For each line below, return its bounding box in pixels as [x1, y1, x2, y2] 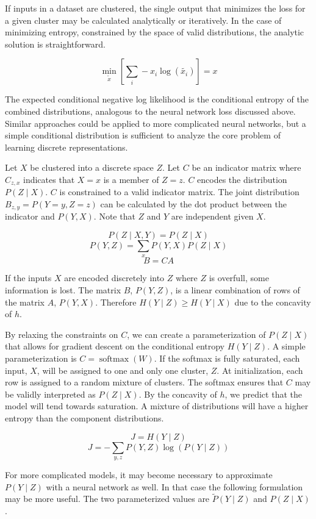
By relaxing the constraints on [5, 328, 118, 340]
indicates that [23, 173, 75, 185]
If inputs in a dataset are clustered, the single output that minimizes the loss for [5, 2, 306, 14]
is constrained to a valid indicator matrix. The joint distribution [59, 185, 300, 198]
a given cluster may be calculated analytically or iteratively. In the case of [5, 13, 282, 26]
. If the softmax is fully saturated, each [154, 351, 300, 364]
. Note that [93, 210, 135, 223]
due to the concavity [234, 295, 311, 308]
